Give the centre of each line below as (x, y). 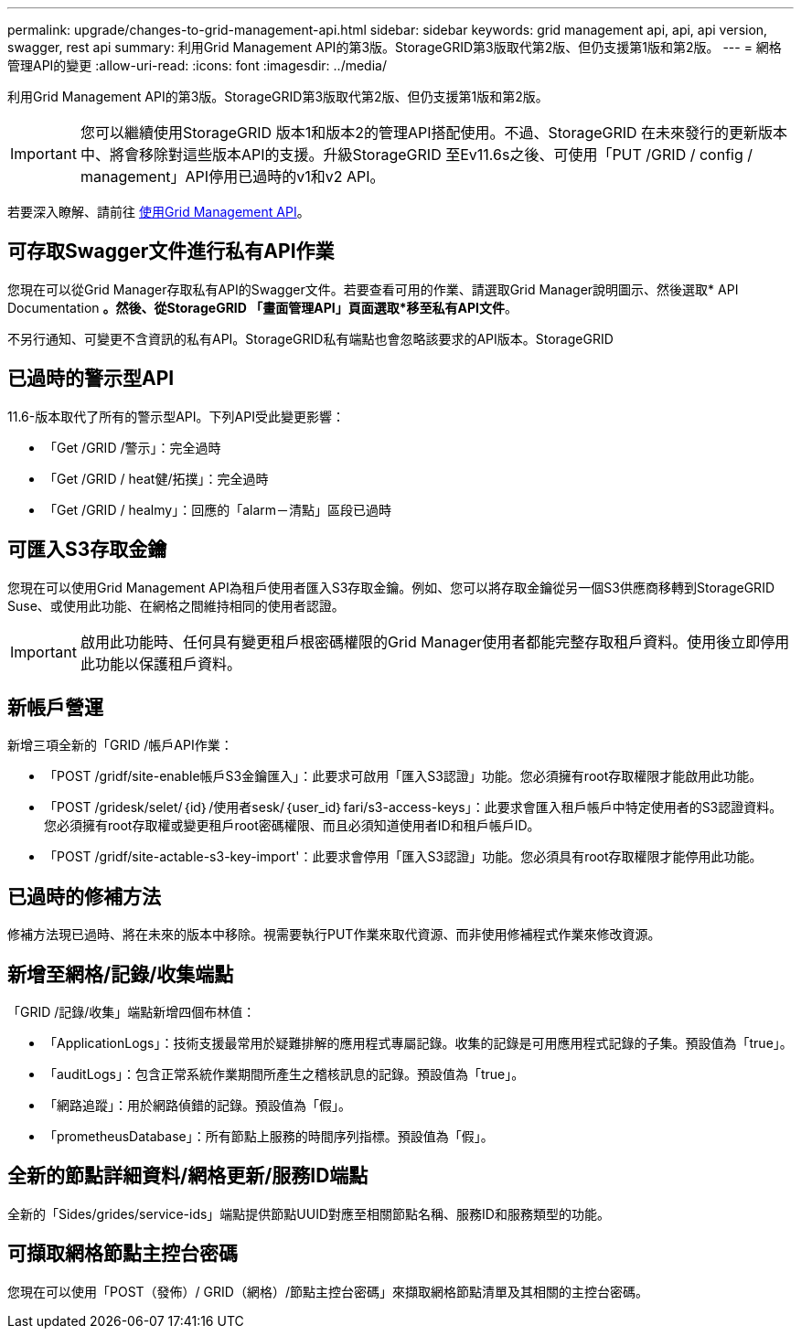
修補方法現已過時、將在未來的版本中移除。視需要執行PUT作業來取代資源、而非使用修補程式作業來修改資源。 (334, 935)
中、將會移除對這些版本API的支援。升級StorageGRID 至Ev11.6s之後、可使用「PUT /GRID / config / (417, 155)
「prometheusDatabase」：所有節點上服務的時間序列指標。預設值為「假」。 (269, 1137)
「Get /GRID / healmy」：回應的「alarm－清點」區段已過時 (218, 509)
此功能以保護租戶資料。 (160, 663)
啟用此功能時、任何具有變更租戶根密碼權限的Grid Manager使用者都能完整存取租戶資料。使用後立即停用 (435, 641)
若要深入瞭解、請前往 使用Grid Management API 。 (159, 212)
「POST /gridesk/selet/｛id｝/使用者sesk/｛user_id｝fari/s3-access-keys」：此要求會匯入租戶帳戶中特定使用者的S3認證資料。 (413, 807)
